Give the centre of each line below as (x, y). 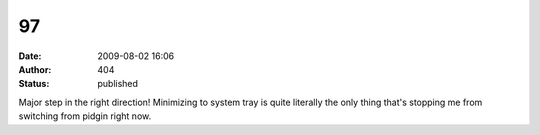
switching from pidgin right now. (85, 116)
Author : (35, 69)
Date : (30, 56)
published (118, 84)
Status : (34, 84)
